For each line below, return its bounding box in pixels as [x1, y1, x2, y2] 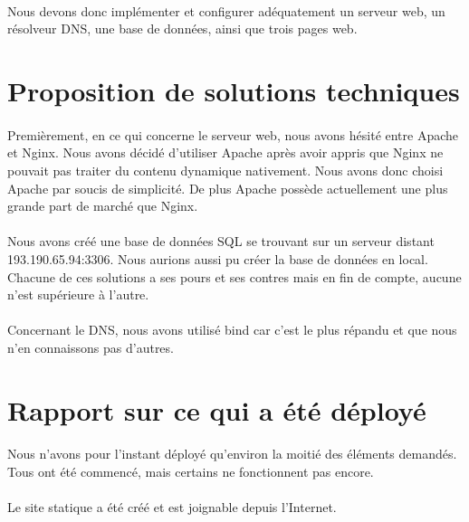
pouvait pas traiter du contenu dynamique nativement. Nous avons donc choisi [7, 160, 444, 179]
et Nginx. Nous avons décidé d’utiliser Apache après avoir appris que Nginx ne [7, 143, 444, 162]
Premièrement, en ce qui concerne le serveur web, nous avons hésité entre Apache [7, 125, 459, 144]
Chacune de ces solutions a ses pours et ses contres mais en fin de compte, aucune [7, 267, 462, 286]
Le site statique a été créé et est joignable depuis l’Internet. [7, 498, 337, 517]
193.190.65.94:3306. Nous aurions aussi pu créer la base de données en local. [7, 249, 428, 268]
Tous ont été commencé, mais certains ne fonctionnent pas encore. [7, 462, 374, 481]
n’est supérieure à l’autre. [7, 285, 149, 304]
